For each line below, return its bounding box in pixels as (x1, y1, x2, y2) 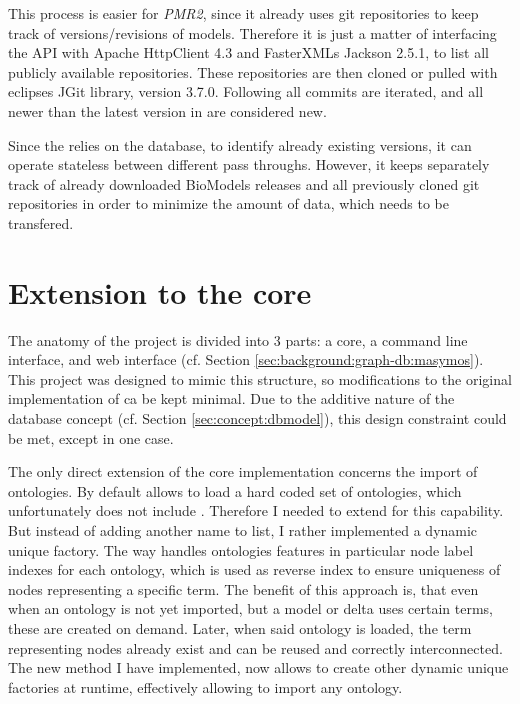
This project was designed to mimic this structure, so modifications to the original (8, 368, 512, 389)
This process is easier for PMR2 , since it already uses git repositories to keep (8, 3, 479, 23)
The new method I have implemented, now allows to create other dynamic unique (8, 657, 509, 678)
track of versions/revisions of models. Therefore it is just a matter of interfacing (8, 22, 497, 43)
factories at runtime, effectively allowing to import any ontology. (8, 676, 403, 697)
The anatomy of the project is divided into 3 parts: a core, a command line (8, 329, 468, 350)
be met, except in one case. (8, 427, 174, 448)
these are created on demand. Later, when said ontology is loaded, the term (8, 617, 472, 638)
